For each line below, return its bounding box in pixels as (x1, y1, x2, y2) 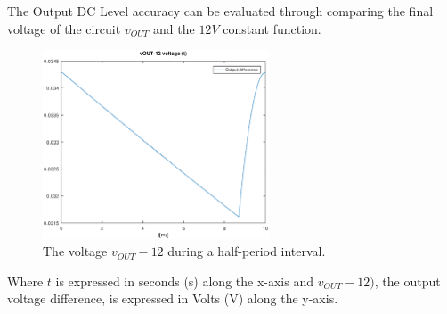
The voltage (43, 242, 108, 260)
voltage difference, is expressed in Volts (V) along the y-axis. (7, 289, 338, 308)
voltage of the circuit (7, 19, 121, 37)
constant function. (223, 19, 321, 37)
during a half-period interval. (167, 242, 326, 260)
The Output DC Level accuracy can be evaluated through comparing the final (7, 2, 434, 20)
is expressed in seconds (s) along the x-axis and (55, 271, 313, 290)
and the (153, 19, 195, 37)
